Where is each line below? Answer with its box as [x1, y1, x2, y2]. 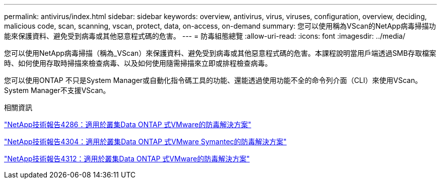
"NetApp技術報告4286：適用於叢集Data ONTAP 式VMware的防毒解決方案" [4, 120, 251, 129]
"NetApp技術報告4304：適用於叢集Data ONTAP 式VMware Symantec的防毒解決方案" [4, 137, 287, 146]
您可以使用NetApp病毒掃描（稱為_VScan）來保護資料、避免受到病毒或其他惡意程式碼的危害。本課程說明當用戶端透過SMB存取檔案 [4, 49, 436, 57]
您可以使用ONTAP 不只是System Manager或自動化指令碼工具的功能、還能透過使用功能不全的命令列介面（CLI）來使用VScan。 [4, 76, 422, 84]
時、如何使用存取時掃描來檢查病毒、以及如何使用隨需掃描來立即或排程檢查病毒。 [4, 59, 272, 67]
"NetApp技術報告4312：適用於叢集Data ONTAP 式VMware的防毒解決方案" [4, 154, 250, 163]
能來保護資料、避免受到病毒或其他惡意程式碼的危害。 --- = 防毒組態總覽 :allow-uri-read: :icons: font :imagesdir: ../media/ [4, 32, 406, 40]
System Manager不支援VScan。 [4, 86, 110, 95]
